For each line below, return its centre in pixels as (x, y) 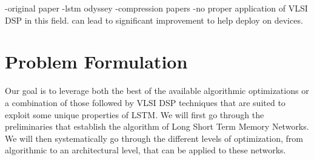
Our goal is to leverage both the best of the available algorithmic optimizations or (157, 91)
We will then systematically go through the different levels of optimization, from (154, 138)
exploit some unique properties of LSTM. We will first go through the (135, 114)
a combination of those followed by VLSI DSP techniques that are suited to (145, 102)
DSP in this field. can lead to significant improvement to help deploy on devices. (154, 20)
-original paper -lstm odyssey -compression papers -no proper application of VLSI (156, 8)
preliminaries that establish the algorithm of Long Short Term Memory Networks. (157, 126)
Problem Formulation (96, 62)
